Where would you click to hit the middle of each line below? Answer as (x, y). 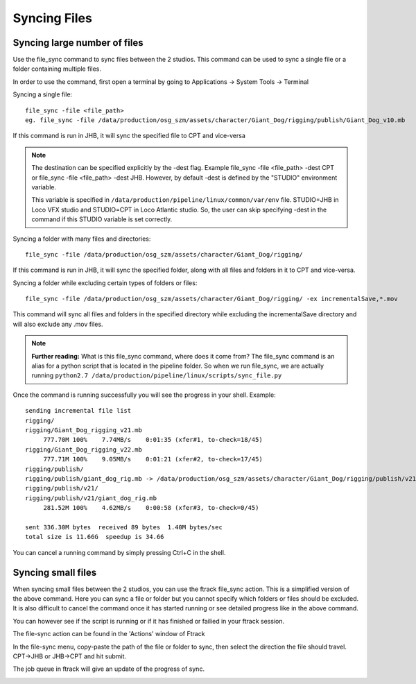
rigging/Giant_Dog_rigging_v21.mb (84, 430)
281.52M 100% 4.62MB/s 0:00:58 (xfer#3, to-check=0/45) (151, 508)
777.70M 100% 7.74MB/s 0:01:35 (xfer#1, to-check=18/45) (153, 440)
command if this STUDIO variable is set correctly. (102, 219)
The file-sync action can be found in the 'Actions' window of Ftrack (109, 634)
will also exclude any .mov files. (58, 324)
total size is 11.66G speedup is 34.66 (95, 537)
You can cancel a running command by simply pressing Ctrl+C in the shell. (119, 552)
